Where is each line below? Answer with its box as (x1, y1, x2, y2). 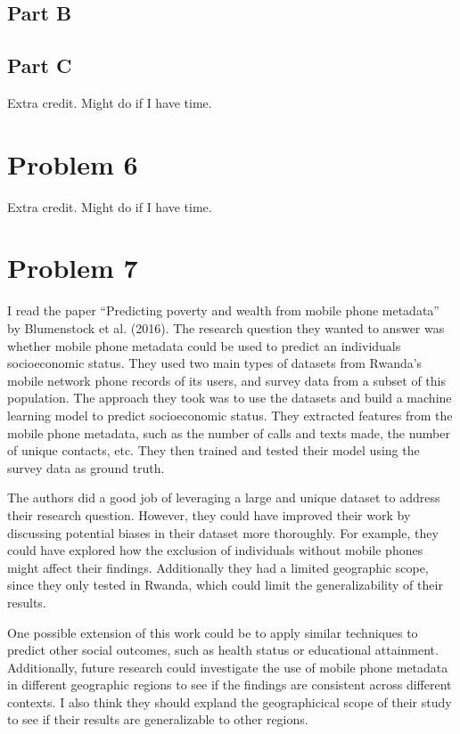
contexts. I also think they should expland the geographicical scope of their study (7, 692, 452, 711)
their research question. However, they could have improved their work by (7, 505, 411, 524)
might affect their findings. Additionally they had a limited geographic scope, (7, 558, 429, 576)
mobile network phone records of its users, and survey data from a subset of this (7, 371, 446, 389)
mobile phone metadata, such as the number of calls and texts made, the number (7, 423, 450, 442)
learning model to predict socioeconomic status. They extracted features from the (7, 405, 453, 424)
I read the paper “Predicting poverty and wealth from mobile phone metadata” (7, 301, 439, 320)
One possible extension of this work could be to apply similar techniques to (7, 623, 418, 641)
